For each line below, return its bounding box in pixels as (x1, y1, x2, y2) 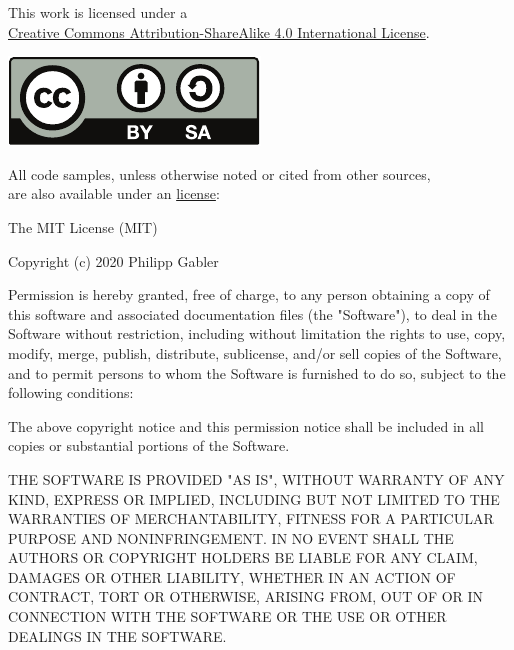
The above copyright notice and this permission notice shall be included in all (8, 415, 485, 436)
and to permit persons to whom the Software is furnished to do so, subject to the (8, 362, 506, 383)
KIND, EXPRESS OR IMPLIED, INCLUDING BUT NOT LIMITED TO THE (8, 488, 500, 509)
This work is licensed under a (8, 2, 188, 22)
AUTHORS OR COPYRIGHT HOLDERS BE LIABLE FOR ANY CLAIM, (8, 547, 478, 568)
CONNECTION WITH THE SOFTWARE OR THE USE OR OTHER (8, 606, 447, 627)
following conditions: (8, 382, 134, 403)
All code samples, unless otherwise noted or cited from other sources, (8, 163, 431, 184)
